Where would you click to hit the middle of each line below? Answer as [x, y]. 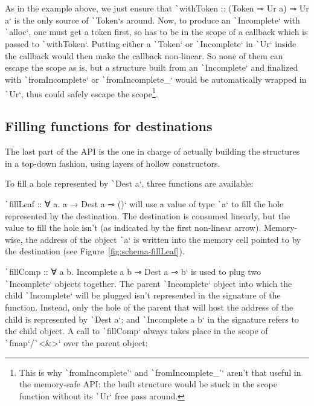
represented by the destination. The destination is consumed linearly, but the [148, 215]
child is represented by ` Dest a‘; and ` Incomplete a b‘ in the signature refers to [152, 319]
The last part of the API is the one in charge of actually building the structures [152, 151]
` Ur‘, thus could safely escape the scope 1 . [82, 92]
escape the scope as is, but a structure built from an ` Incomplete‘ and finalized [152, 67]
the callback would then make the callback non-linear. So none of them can [144, 55]
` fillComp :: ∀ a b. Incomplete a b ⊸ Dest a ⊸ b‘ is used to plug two [133, 271]
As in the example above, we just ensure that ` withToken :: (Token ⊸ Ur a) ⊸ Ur [157, 8]
